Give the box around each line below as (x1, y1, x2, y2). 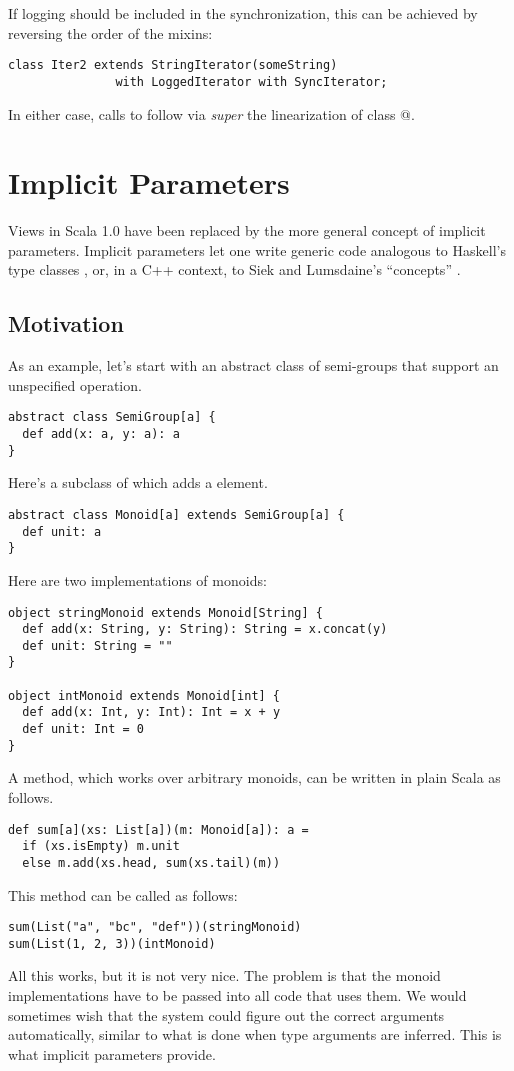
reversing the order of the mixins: (8, 22, 213, 43)
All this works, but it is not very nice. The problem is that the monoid (8, 965, 441, 986)
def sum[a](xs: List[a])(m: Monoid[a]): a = (8, 822, 309, 837)
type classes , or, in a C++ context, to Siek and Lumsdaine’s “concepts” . (8, 259, 461, 280)
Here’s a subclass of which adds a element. (8, 472, 268, 493)
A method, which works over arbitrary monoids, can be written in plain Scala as (8, 767, 501, 788)
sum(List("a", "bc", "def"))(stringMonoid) (8, 920, 302, 935)
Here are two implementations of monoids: (8, 569, 267, 590)
